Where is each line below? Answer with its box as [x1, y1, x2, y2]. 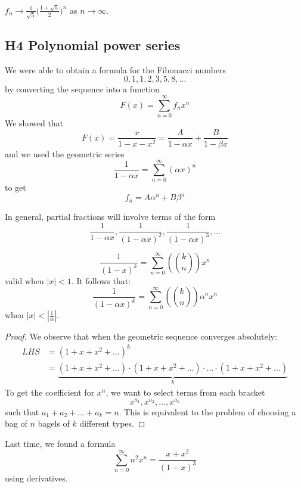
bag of [5, 417, 27, 430]
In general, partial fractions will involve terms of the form [5, 210, 216, 222]
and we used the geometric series [5, 147, 125, 160]
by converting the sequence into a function [5, 83, 160, 95]
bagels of [38, 417, 70, 430]
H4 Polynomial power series [5, 35, 181, 54]
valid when [5, 274, 44, 287]
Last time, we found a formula [5, 437, 116, 449]
